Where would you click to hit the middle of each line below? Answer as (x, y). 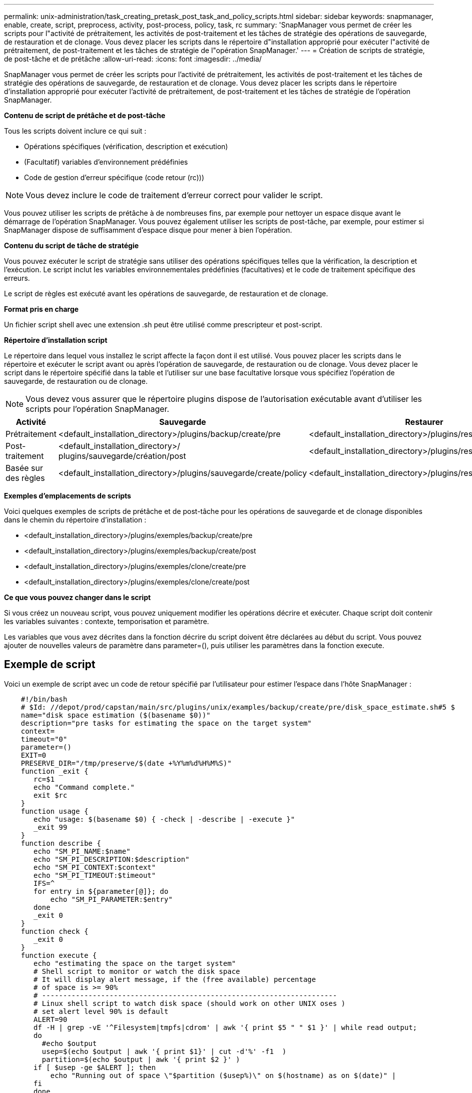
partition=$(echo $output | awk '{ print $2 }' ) (141, 1059)
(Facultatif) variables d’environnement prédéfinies (106, 162)
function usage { (54, 811)
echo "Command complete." (84, 787)
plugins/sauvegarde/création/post (122, 456)
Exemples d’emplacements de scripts (68, 496)
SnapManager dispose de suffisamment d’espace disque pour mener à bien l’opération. (148, 230)
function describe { (61, 843)
